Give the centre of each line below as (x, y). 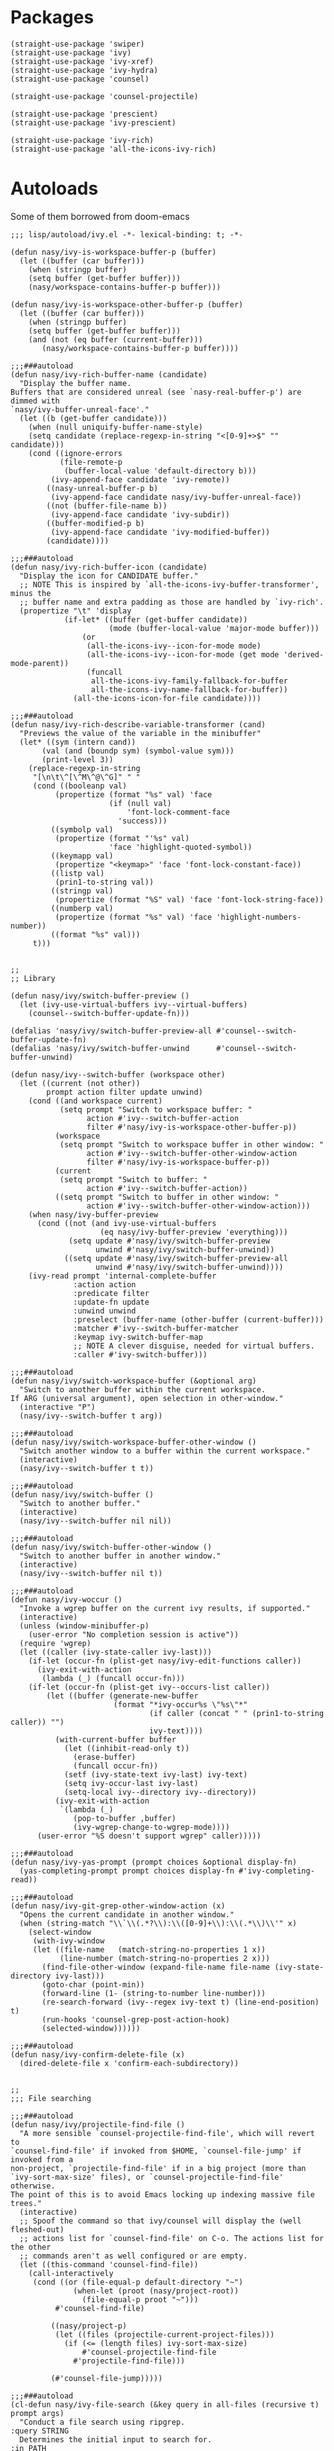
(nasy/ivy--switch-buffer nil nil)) (95, 1521)
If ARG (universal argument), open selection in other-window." (147, 1398)
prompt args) (37, 2413)
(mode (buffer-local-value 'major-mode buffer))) (214, 628)
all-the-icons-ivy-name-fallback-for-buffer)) (189, 689)
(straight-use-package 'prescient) (84, 114)
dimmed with (35, 401)
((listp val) (77, 873)
